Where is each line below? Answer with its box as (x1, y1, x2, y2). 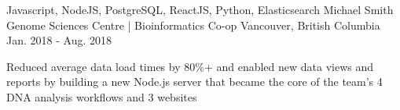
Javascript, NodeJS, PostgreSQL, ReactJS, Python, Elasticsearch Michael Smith (6, 2, 394, 17)
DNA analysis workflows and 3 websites (6, 88, 197, 105)
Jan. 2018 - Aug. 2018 (6, 32, 112, 48)
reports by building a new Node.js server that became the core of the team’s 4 (6, 73, 383, 90)
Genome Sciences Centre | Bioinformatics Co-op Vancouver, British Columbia (6, 16, 380, 33)
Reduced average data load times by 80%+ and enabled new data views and (6, 58, 374, 74)
